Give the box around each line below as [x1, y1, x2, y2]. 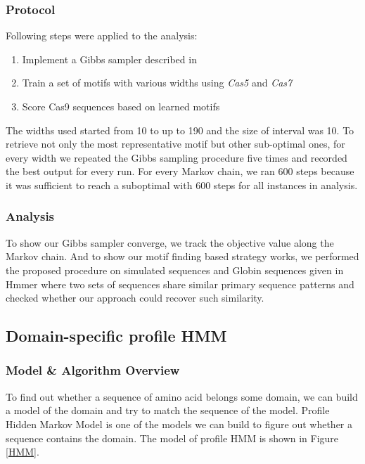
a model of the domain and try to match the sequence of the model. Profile [6, 403, 330, 418]
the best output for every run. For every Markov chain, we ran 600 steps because [6, 164, 354, 179]
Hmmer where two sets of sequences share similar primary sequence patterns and [6, 276, 354, 291]
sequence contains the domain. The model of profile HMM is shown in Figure [6, 430, 339, 445]
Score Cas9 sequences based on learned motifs [22, 99, 220, 113]
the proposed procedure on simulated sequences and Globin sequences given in [6, 262, 344, 277]
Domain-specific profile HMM [6, 325, 227, 347]
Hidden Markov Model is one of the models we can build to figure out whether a [6, 416, 352, 431]
